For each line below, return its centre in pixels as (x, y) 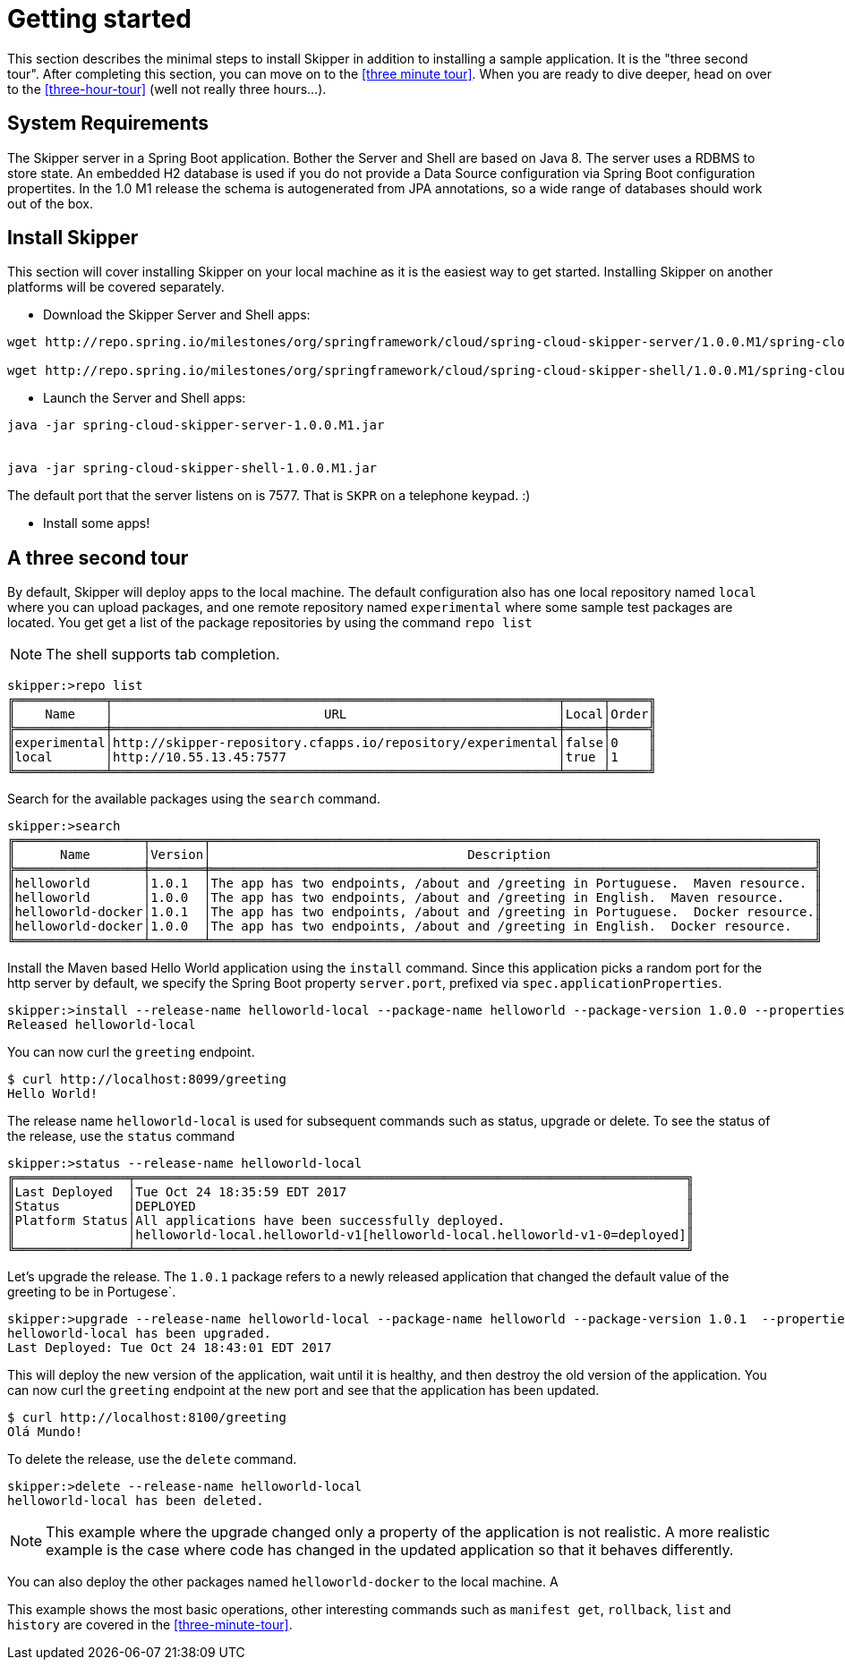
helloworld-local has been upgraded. (140, 1334)
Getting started (99, 19)
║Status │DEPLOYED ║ (351, 1207)
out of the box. (50, 203)
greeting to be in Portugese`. (92, 1292)
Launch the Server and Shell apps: (145, 398)
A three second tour (98, 557)
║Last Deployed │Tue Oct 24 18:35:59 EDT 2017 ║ (351, 1192)
